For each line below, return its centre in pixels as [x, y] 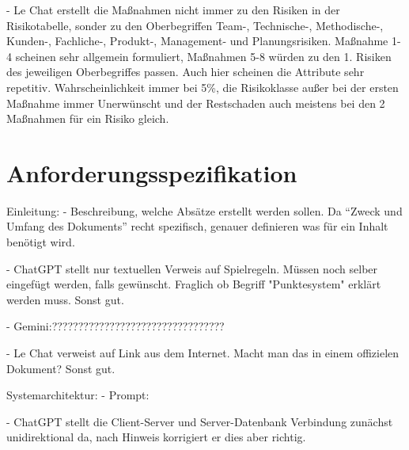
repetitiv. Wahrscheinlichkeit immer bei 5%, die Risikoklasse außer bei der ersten [203, 87]
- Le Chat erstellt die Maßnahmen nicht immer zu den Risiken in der [173, 10]
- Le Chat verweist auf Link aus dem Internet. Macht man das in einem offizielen [203, 353]
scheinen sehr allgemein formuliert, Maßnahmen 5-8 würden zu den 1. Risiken [203, 56]
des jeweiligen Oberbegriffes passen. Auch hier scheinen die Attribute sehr [186, 72]
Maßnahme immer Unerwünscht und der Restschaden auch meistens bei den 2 [196, 103]
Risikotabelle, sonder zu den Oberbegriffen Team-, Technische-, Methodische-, [195, 25]
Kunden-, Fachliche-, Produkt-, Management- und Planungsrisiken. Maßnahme [197, 41]
